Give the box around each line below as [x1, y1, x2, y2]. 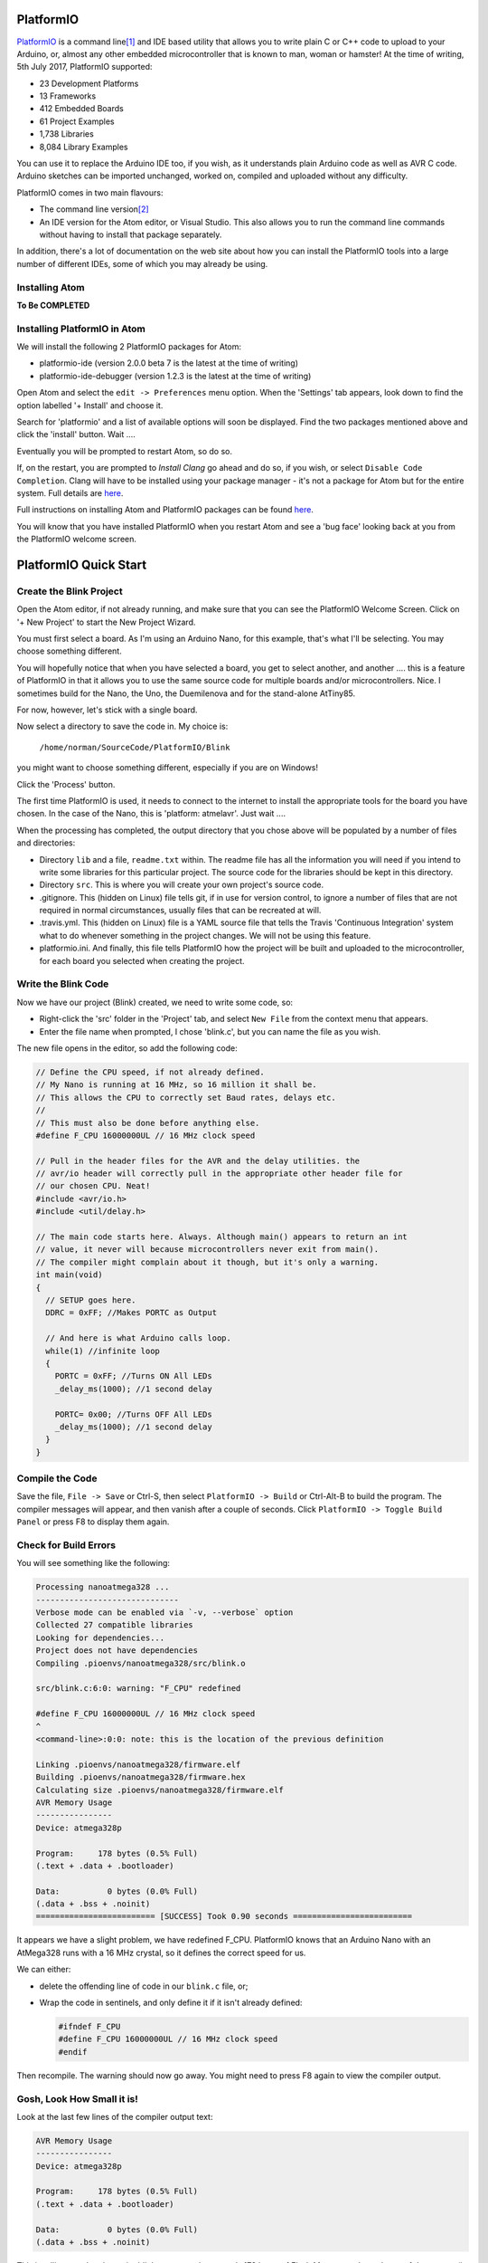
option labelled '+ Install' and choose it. [16, 399, 164, 411]
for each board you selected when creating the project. [39, 955, 245, 966]
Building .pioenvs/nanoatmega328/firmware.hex [35, 1772, 246, 1782]
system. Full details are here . [16, 487, 124, 498]
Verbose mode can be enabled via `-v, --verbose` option [35, 1608, 294, 1618]
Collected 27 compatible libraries [35, 1620, 193, 1630]
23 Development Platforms [39, 78, 139, 89]
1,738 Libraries [39, 129, 94, 139]
